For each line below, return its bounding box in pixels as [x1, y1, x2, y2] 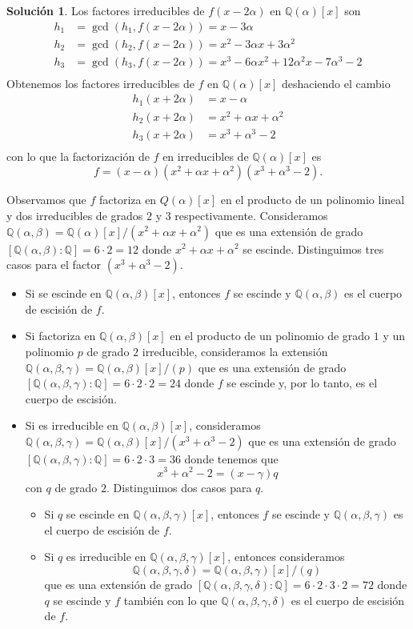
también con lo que [123, 591, 218, 608]
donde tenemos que [184, 450, 279, 467]
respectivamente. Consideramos [174, 206, 328, 223]
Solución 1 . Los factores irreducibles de [6, 2, 205, 18]
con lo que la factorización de [6, 147, 150, 164]
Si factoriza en [25, 327, 96, 344]
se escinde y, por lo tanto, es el [227, 375, 378, 391]
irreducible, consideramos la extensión [142, 343, 328, 359]
